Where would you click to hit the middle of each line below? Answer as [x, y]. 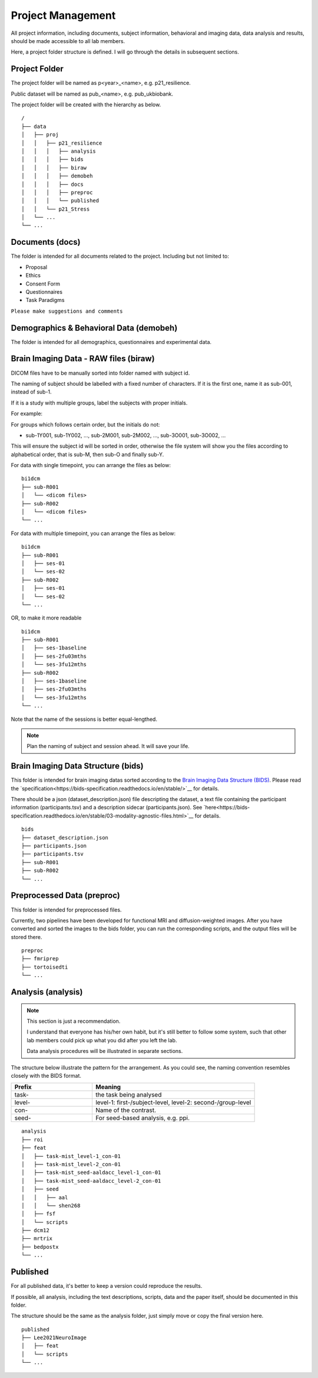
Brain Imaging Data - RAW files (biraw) [83, 359]
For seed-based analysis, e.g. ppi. [143, 1118]
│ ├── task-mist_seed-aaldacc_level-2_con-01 [91, 1181]
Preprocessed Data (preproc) [65, 896]
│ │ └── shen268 [51, 1205]
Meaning [108, 1087]
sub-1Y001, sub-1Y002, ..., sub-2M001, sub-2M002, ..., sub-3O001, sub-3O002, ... [126, 435]
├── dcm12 [35, 1231]
